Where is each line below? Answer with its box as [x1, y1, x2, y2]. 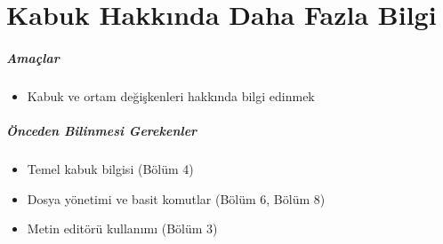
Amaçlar [6, 48, 60, 67]
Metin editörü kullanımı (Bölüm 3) [27, 219, 218, 238]
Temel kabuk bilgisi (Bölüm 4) [27, 160, 194, 178]
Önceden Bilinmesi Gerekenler [6, 122, 197, 140]
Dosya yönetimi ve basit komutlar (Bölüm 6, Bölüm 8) [27, 189, 326, 208]
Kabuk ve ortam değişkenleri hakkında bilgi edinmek [27, 86, 315, 105]
